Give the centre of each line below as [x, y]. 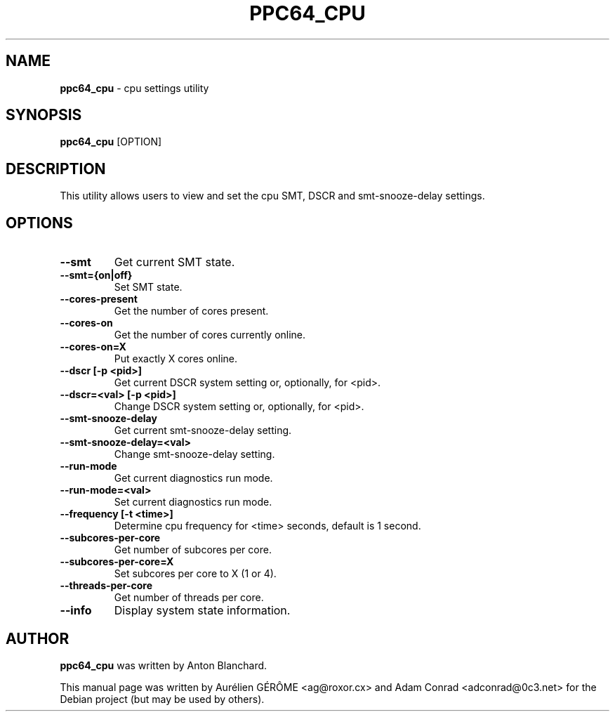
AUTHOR [38, 638]
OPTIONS [39, 223]
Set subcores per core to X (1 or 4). [195, 574]
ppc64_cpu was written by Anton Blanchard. [164, 665]
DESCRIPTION [56, 169]
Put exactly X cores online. [176, 359]
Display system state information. [202, 611]
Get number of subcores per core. [193, 550]
